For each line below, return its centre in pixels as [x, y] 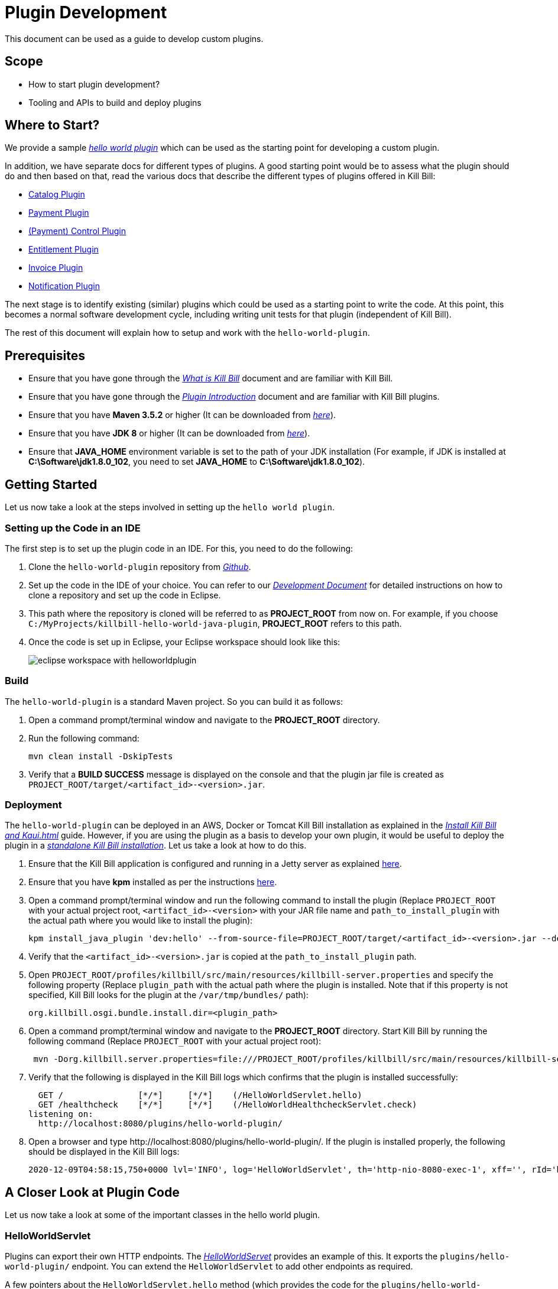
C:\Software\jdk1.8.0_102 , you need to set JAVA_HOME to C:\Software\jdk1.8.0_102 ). [197, 462]
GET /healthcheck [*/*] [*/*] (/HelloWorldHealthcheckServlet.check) [228, 1105]
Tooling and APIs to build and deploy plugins [115, 102]
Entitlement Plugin [64, 250]
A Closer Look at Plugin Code [92, 1192]
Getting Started [51, 484]
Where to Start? [52, 125]
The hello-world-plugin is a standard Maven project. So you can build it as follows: [174, 701]
